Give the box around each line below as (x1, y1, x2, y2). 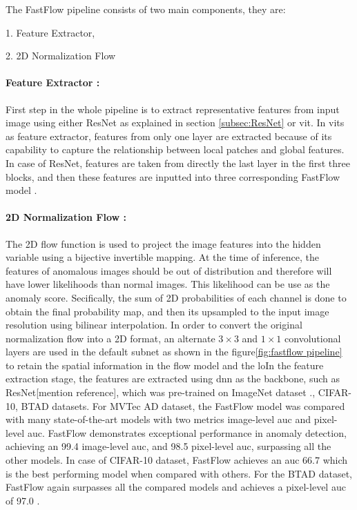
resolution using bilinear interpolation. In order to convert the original (6, 317, 302, 332)
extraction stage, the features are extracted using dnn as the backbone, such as (6, 371, 340, 386)
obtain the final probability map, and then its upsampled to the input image (6, 304, 329, 318)
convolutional (284, 331, 341, 345)
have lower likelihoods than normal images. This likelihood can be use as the (6, 277, 330, 291)
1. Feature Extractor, (6, 25, 95, 39)
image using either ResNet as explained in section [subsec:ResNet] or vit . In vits (6, 115, 345, 130)
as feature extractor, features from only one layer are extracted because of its (6, 128, 332, 143)
